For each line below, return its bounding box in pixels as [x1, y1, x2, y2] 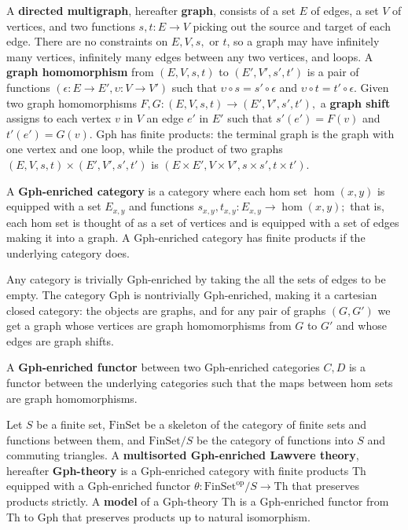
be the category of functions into [196, 431, 354, 448]
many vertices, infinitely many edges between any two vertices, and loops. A [6, 48, 373, 64]
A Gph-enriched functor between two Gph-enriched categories [6, 359, 320, 375]
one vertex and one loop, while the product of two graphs [6, 141, 283, 157]
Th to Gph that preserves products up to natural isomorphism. [6, 508, 311, 525]
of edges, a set [311, 2, 379, 18]
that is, [350, 198, 384, 214]
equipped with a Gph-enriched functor [6, 477, 191, 494]
